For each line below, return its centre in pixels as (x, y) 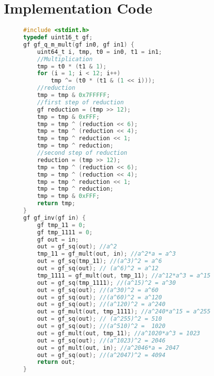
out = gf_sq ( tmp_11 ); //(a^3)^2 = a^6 (99, 261)
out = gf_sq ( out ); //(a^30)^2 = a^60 (98, 290)
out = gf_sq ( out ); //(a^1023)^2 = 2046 (101, 340)
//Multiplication (65, 59)
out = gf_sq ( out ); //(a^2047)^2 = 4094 (101, 355)
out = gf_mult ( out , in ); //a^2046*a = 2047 (108, 348)
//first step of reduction (80, 102)
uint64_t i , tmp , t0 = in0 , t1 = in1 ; (99, 52)
